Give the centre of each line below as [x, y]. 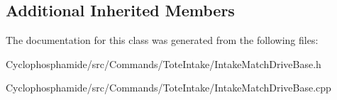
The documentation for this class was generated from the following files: [162, 40]
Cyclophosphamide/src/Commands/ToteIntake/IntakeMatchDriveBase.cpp [168, 88]
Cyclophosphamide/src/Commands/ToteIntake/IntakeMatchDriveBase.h [164, 63]
